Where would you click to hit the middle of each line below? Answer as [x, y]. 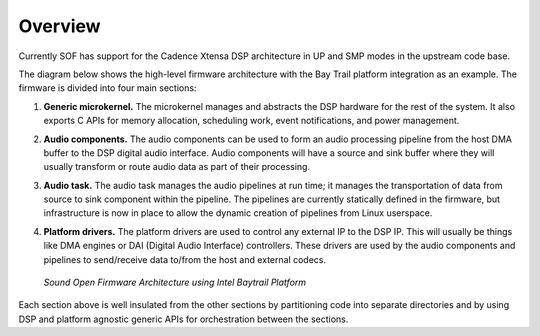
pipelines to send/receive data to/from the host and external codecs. [185, 259]
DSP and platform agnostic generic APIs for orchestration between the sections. [183, 319]
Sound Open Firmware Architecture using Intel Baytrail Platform [175, 282]
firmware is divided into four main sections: [107, 88]
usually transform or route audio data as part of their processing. [176, 167]
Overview [59, 26]
